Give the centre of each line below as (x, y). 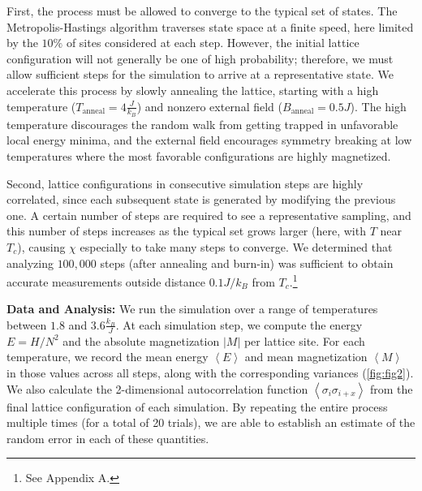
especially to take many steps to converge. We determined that (236, 246)
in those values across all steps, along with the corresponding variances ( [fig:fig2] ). (210, 373)
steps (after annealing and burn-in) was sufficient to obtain (247, 263)
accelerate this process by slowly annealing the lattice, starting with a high (193, 90)
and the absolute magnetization (141, 340)
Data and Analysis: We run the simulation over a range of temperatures (192, 309)
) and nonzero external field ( (209, 106)
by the (22, 43)
